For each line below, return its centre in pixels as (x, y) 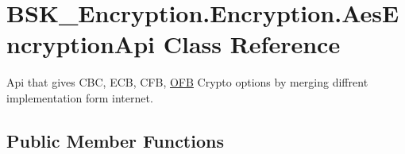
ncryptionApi (81, 44)
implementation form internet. (80, 97)
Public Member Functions (115, 140)
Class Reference (252, 44)
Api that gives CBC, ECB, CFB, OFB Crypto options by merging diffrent (187, 82)
